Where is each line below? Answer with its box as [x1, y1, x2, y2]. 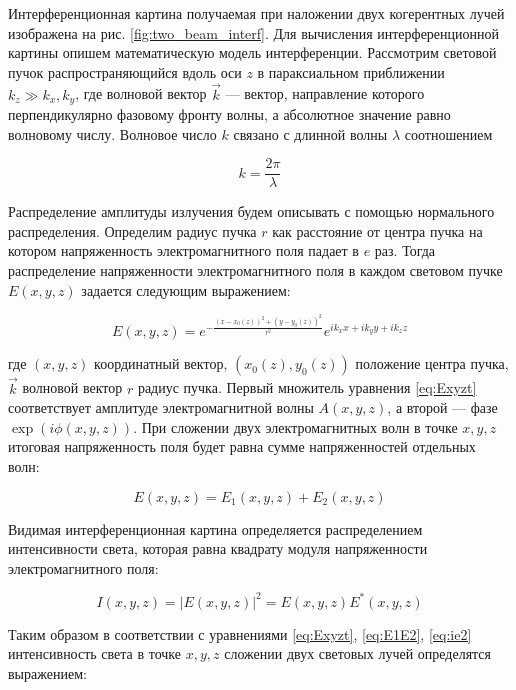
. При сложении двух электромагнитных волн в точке [133, 416, 458, 437]
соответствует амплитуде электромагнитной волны [8, 397, 314, 418]
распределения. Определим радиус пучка [8, 220, 257, 241]
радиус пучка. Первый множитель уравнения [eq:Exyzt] [137, 377, 477, 398]
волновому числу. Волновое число [8, 123, 217, 144]
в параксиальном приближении [257, 61, 445, 82]
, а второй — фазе [387, 397, 498, 418]
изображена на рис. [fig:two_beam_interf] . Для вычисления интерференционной [8, 22, 500, 43]
